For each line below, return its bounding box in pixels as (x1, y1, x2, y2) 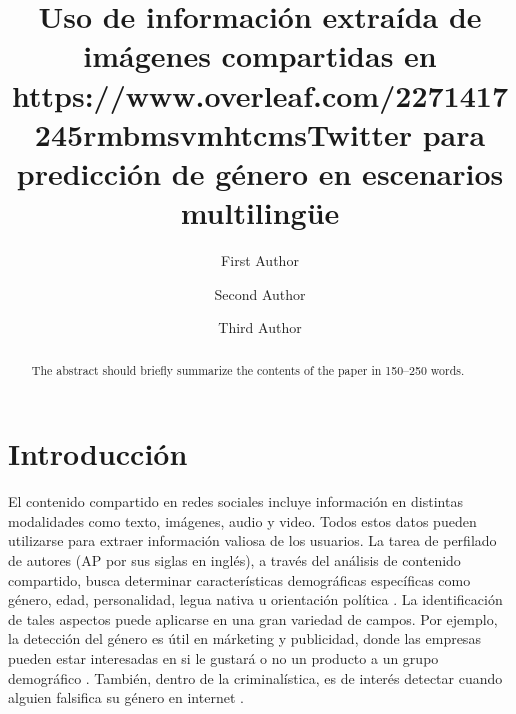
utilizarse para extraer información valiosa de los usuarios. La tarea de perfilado (8, 530, 497, 551)
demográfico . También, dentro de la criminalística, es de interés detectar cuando (8, 667, 503, 688)
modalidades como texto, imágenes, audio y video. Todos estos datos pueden (8, 510, 477, 531)
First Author (221, 250, 299, 271)
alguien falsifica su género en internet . (8, 687, 244, 708)
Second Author (214, 283, 306, 304)
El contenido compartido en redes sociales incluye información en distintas (8, 491, 463, 512)
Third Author (218, 317, 302, 338)
